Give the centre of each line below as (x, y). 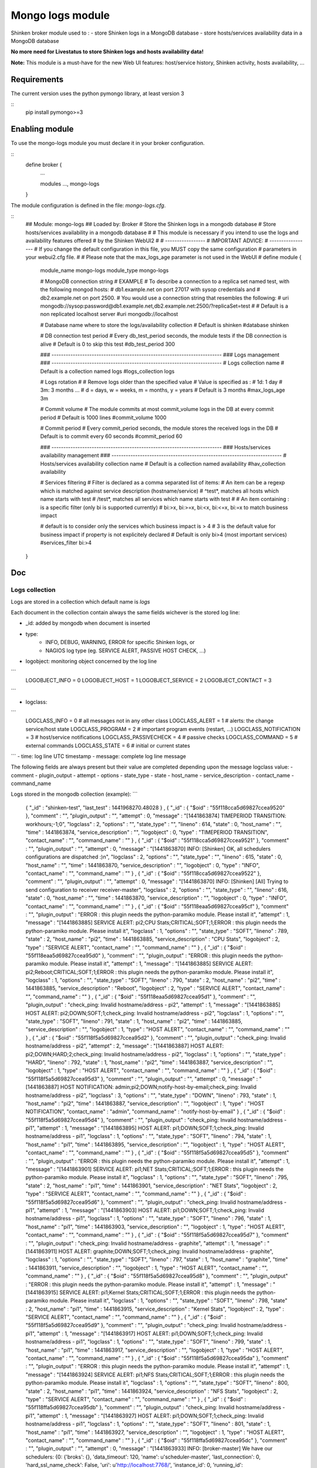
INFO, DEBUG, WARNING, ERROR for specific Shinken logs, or (120, 642)
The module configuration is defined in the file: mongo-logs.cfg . (88, 205)
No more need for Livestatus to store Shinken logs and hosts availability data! (107, 52)
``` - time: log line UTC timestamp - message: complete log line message (98, 756)
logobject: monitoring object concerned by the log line (91, 661)
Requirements (37, 79)
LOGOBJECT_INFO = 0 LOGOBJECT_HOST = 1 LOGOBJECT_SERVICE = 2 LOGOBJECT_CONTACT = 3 (149, 680)
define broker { (44, 165)
